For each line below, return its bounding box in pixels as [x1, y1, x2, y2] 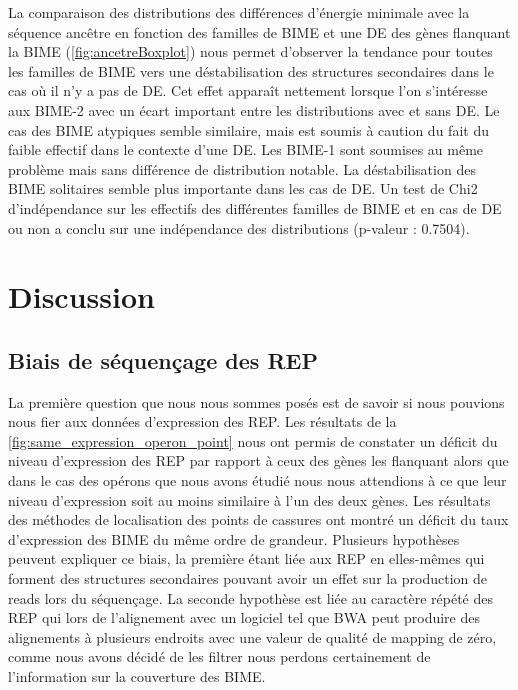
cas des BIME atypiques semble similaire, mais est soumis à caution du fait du [8, 119, 489, 140]
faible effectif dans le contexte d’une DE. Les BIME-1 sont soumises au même [8, 139, 484, 160]
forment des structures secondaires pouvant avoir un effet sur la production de [8, 568, 488, 589]
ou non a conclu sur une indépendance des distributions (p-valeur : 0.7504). [8, 217, 470, 238]
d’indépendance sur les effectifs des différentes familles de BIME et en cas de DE [8, 197, 502, 218]
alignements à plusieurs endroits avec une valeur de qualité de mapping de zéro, [8, 626, 497, 647]
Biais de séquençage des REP [8, 344, 318, 375]
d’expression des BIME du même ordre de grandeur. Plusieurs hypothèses [8, 528, 460, 549]
